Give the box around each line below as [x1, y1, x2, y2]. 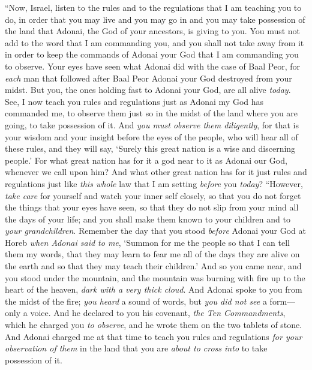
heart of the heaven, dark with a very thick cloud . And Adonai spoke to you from [5, 283, 302, 296]
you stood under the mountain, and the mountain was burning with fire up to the [5, 271, 305, 284]
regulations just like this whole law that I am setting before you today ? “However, [5, 177, 303, 189]
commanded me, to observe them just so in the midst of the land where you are [5, 107, 298, 119]
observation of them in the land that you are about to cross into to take [5, 342, 268, 354]
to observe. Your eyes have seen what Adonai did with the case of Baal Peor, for [5, 59, 300, 72]
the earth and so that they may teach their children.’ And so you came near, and [5, 260, 302, 272]
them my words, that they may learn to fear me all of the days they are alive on [5, 248, 300, 260]
